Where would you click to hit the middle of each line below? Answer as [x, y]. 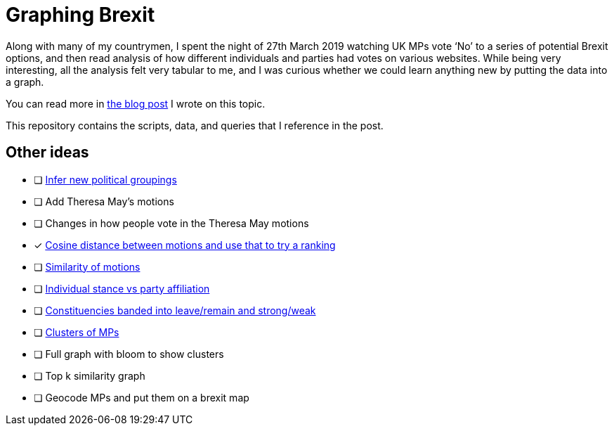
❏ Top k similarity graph [90, 375]
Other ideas [47, 153]
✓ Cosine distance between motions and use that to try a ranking [185, 245]
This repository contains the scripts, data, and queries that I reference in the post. [195, 125]
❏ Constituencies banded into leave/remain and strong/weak [175, 310]
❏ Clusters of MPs [77, 332]
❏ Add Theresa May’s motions [104, 201]
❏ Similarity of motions [87, 266]
